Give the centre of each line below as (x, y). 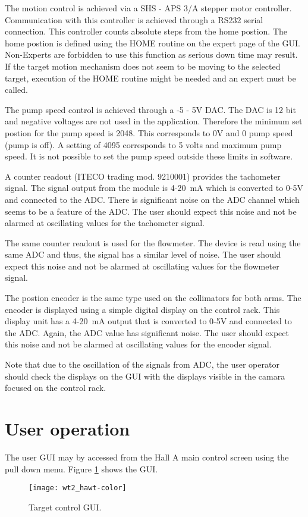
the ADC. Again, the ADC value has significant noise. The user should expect (147, 332)
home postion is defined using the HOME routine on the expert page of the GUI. (153, 43)
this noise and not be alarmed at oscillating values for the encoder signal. (138, 344)
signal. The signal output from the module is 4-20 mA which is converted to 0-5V (154, 188)
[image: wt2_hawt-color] (78, 488)
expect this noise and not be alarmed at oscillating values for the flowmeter (142, 266)
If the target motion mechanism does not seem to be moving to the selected (143, 66)
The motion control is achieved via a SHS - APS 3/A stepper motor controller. (148, 8)
